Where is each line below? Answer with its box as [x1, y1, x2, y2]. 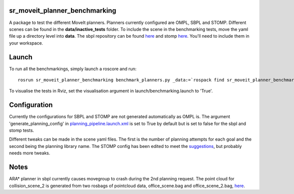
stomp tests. [9, 127, 34, 133]
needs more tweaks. [9, 150, 50, 156]
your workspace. [9, 40, 44, 46]
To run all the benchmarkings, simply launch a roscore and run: [9, 66, 137, 72]
